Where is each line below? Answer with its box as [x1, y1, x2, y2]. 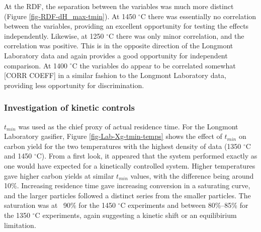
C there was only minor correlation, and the [109, 30, 244, 41]
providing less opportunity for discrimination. [4, 80, 144, 90]
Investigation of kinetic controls [4, 101, 135, 114]
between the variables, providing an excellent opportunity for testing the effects [4, 21, 249, 31]
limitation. [4, 219, 36, 230]
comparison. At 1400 [4, 60, 68, 70]
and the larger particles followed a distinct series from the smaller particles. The [4, 190, 251, 200]
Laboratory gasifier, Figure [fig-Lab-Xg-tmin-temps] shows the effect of [4, 131, 222, 141]
